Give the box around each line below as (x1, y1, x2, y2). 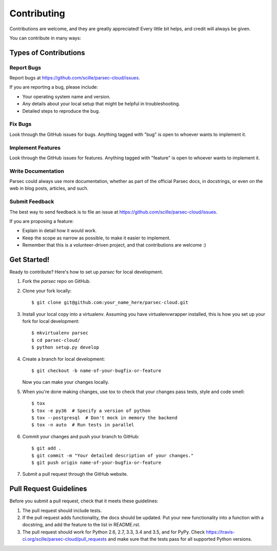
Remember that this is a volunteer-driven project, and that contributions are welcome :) (22, 242, 206, 248)
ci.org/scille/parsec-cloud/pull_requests (22, 536, 107, 542)
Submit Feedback (9, 198, 54, 205)
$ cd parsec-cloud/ (31, 337, 81, 343)
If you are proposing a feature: (9, 218, 74, 224)
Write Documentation (9, 167, 64, 174)
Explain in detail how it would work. (22, 228, 97, 234)
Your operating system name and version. (22, 93, 111, 99)
